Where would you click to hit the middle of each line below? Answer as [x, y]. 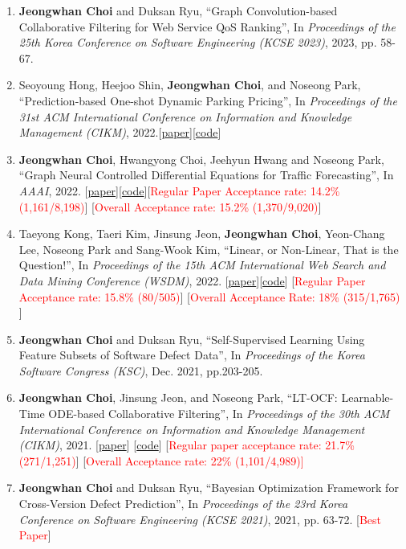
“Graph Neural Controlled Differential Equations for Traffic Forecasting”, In [206, 175]
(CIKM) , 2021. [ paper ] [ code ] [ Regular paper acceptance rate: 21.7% [187, 445]
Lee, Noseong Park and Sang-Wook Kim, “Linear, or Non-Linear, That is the [209, 249]
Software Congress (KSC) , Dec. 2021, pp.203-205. [141, 370]
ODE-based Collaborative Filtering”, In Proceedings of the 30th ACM [219, 414]
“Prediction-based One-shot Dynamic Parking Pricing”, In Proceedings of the [208, 100]
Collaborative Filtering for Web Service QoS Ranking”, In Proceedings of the [207, 26]
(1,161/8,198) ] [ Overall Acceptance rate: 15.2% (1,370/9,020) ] [170, 206]
